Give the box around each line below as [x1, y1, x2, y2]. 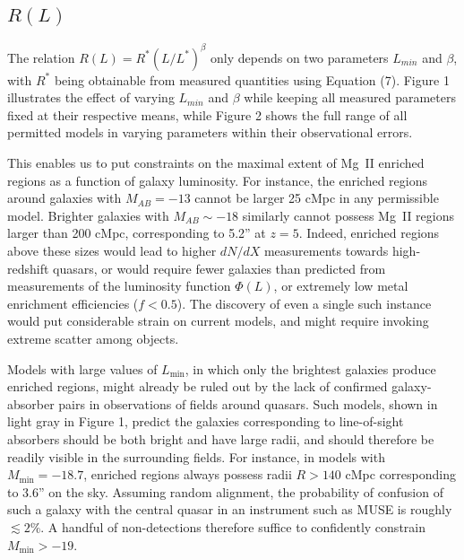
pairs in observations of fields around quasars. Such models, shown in [58, 394, 438, 413]
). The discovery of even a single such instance [176, 293, 432, 312]
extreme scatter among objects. [7, 329, 179, 348]
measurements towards [263, 241, 389, 260]
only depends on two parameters [211, 48, 389, 66]
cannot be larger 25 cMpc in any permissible [194, 188, 439, 207]
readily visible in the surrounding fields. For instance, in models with [7, 447, 385, 466]
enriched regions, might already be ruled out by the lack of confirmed [7, 377, 388, 396]
